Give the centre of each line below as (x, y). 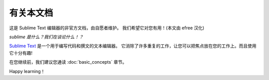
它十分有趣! (21, 53)
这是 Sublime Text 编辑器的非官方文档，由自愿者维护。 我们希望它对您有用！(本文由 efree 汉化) (107, 28)
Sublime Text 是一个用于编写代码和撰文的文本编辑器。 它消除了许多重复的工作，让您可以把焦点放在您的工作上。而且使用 (133, 46)
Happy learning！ (27, 71)
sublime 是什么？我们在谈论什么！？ (46, 37)
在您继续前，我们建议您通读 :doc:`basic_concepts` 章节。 (68, 62)
